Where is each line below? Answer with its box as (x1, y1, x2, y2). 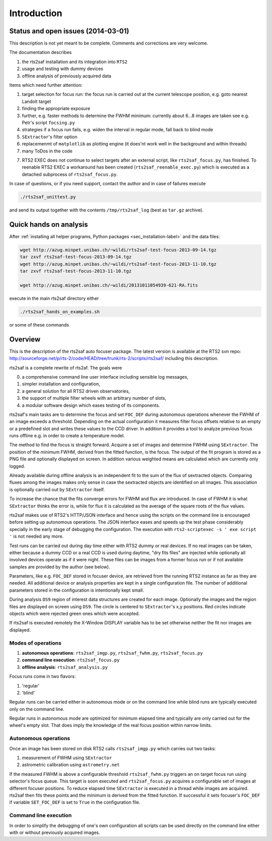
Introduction (9, 8, 62, 19)
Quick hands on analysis (9, 220, 88, 229)
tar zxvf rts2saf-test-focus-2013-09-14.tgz (20, 254, 132, 260)
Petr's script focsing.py (22, 119, 75, 126)
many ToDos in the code (22, 148, 73, 154)
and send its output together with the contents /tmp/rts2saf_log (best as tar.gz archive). (9, 207, 204, 213)
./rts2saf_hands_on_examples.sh (20, 308, 100, 314)
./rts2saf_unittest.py (20, 194, 76, 200)
